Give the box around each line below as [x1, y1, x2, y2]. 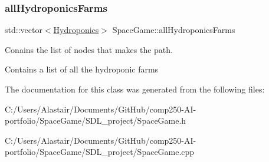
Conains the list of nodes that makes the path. [5, 43, 173, 55]
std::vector [5, 24, 42, 36]
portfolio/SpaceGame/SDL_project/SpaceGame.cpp [5, 146, 195, 158]
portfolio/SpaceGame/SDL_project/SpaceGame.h [5, 114, 186, 127]
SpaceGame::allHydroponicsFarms [112, 24, 235, 36]
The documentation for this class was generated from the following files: [5, 83, 265, 95]
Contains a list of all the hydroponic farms [5, 63, 159, 75]
